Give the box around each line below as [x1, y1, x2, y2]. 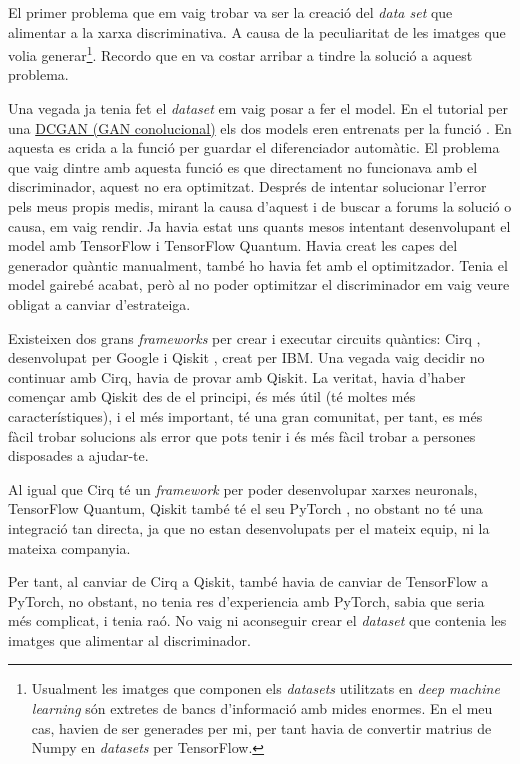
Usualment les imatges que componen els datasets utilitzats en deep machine [31, 678, 500, 699]
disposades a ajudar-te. [8, 445, 149, 466]
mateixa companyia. [8, 537, 131, 558]
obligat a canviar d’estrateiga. [8, 293, 191, 314]
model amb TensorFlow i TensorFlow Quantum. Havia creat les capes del [8, 235, 458, 256]
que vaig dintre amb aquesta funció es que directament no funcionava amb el [8, 156, 478, 177]
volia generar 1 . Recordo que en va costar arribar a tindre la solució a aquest [8, 42, 473, 65]
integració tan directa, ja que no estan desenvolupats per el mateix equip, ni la [8, 517, 490, 538]
